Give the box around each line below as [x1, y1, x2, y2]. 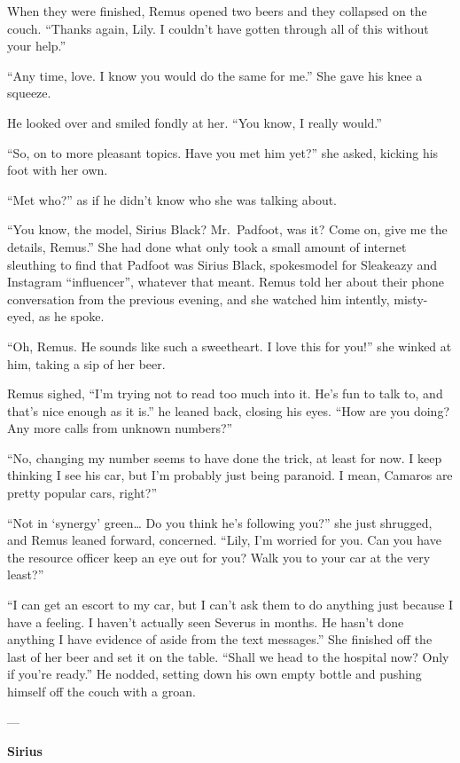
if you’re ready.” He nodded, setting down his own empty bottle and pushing [7, 665, 422, 683]
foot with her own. [7, 161, 108, 179]
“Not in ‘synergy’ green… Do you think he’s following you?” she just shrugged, [7, 513, 433, 531]
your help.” [7, 36, 66, 55]
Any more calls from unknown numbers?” [7, 419, 233, 437]
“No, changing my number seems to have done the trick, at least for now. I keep [7, 448, 442, 467]
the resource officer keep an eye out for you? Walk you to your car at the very [7, 547, 431, 566]
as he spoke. [38, 307, 105, 326]
